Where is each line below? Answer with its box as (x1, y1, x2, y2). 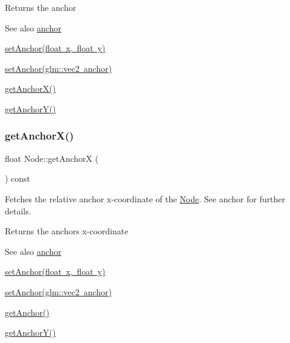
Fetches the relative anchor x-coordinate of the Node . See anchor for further (5, 192, 285, 205)
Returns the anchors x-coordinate (5, 225, 128, 237)
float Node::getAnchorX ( (5, 152, 99, 164)
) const (5, 172, 31, 185)
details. (5, 204, 31, 217)
